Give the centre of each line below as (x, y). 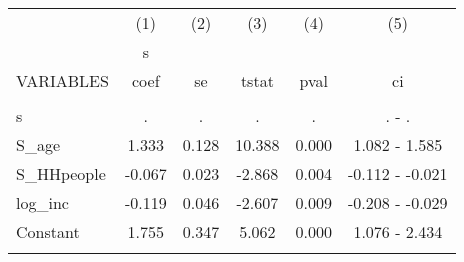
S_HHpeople (61, 173)
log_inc (42, 202)
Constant (48, 231)
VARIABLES (62, 80)
